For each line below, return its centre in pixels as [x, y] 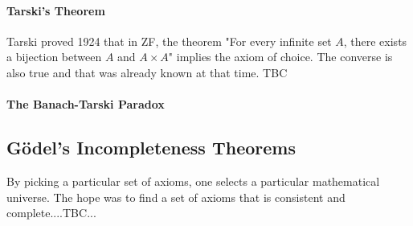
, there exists [375, 41]
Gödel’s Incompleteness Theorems [151, 148]
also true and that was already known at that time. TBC [147, 72]
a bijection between [54, 57]
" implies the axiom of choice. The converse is [280, 57]
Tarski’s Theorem [56, 10]
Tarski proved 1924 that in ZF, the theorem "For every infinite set [169, 41]
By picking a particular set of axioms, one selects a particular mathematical [193, 181]
